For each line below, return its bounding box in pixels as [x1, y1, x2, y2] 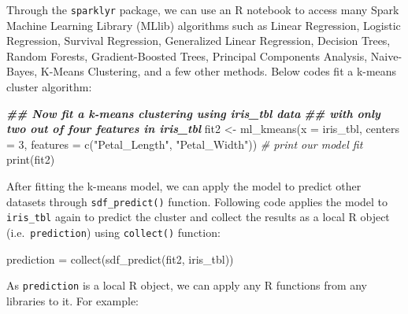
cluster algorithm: [6, 79, 92, 95]
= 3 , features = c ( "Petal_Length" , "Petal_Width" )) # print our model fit [6, 135, 363, 152]
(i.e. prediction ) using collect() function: [6, 223, 221, 240]
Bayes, [6, 63, 38, 79]
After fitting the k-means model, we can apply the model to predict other [6, 178, 362, 194]
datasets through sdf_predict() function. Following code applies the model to [6, 193, 388, 209]
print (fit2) [6, 151, 55, 168]
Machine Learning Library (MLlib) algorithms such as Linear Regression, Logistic [6, 17, 401, 33]
